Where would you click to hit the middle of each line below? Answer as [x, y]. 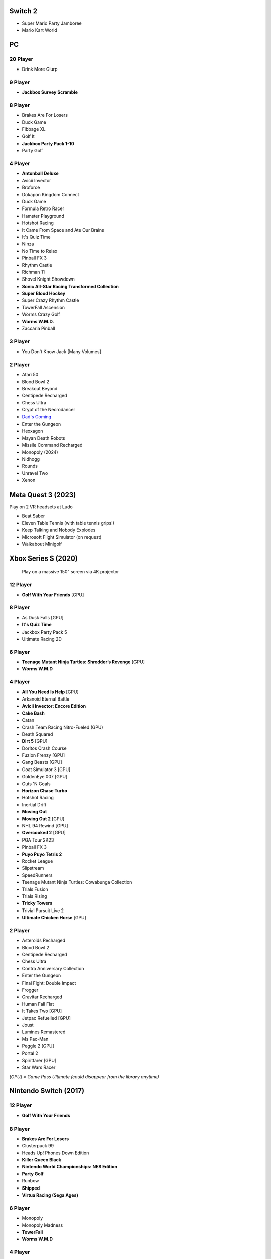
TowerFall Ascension [43, 307]
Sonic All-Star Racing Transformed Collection [71, 286]
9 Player [20, 82]
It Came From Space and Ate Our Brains [63, 230]
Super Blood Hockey [44, 293]
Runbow [30, 1181]
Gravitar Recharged [42, 997]
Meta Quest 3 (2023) [43, 494]
